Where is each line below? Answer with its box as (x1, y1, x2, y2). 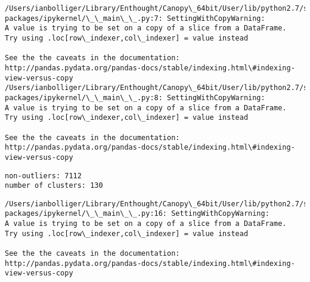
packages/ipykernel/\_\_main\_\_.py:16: (5, 209, 168, 218)
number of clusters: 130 (5, 181, 103, 190)
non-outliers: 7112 (5, 171, 82, 180)
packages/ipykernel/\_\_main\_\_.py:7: (5, 14, 163, 23)
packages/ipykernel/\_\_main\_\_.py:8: (5, 93, 163, 102)
